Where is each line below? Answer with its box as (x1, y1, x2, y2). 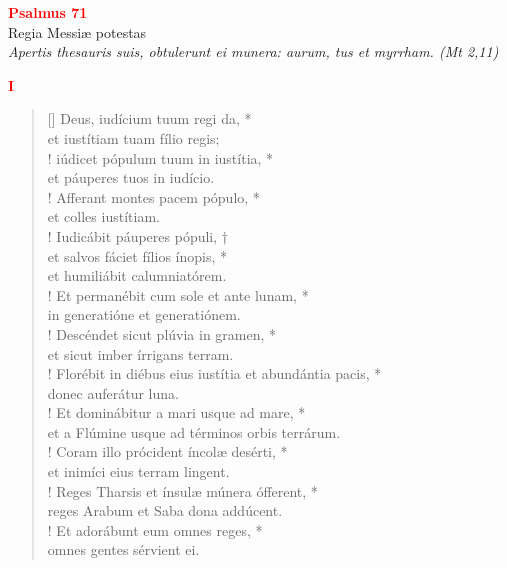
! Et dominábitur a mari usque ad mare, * (47, 402, 306, 423)
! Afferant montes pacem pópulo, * (47, 186, 260, 207)
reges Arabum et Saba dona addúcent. (47, 500, 283, 521)
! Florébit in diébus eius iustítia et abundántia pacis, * (47, 363, 382, 384)
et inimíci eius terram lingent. (47, 461, 230, 482)
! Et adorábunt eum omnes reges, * (47, 519, 263, 540)
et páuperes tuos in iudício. (47, 167, 215, 188)
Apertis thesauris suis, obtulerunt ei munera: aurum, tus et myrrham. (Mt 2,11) (8, 41, 499, 62)
